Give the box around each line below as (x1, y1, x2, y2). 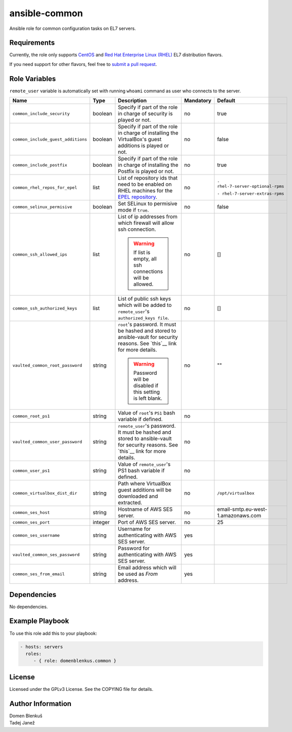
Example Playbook (9, 617, 69, 625)
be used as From (118, 571, 158, 578)
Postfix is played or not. (118, 168, 174, 175)
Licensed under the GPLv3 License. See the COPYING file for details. (9, 686, 154, 692)
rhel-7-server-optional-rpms (217, 183, 284, 189)
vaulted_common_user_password (12, 439, 82, 444)
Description (118, 97, 147, 104)
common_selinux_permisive (12, 204, 72, 210)
